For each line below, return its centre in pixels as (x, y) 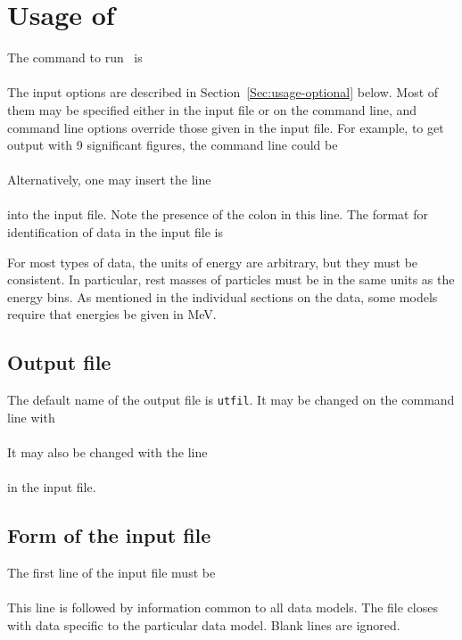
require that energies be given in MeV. (112, 314)
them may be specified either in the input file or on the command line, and (212, 109)
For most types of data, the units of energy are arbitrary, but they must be (213, 262)
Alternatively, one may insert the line (109, 180)
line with (31, 417)
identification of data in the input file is (115, 232)
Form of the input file (109, 535)
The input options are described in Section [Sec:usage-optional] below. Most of (223, 92)
